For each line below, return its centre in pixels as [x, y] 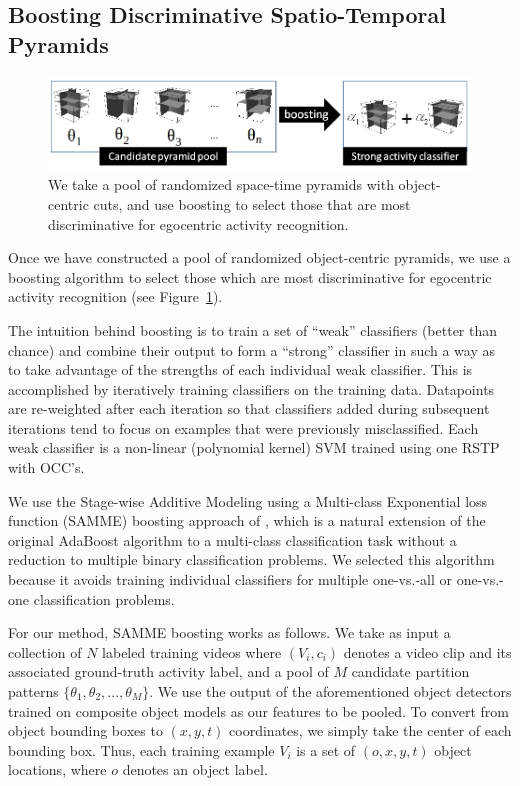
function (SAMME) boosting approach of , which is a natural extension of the [247, 520]
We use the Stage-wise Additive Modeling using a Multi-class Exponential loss [248, 500]
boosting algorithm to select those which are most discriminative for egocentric [250, 276]
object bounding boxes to [85, 730]
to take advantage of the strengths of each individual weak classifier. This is [240, 369]
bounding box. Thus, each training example [141, 749]
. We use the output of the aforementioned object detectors [330, 691]
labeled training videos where [192, 651]
